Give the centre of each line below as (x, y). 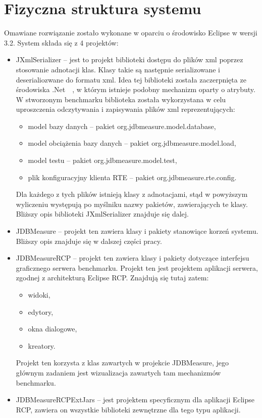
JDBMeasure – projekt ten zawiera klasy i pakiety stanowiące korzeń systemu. (137, 231)
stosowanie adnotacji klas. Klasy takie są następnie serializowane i (118, 69)
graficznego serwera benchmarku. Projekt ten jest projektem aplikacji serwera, (137, 267)
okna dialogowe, (53, 329)
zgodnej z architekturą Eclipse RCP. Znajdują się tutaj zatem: (112, 278)
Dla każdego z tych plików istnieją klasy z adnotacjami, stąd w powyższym (132, 194)
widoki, (39, 295)
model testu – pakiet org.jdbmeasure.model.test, (102, 160)
